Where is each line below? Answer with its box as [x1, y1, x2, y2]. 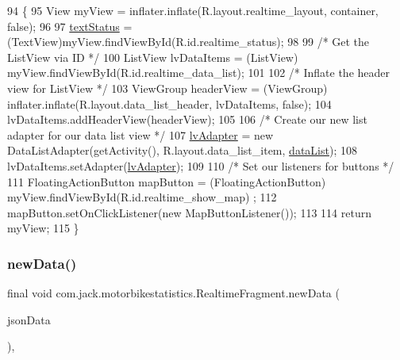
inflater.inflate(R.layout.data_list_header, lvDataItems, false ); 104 [7, 95, 332, 112]
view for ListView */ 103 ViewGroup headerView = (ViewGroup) [7, 79, 328, 96]
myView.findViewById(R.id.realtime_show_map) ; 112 [7, 189, 277, 205]
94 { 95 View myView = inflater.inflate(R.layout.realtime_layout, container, [7, 2, 379, 18]
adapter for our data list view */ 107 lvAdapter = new [7, 126, 274, 143]
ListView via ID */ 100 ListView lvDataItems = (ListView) [7, 48, 298, 65]
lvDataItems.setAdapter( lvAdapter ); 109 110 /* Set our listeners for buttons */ [7, 157, 394, 174]
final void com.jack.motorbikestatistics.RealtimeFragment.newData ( [7, 285, 340, 301]
